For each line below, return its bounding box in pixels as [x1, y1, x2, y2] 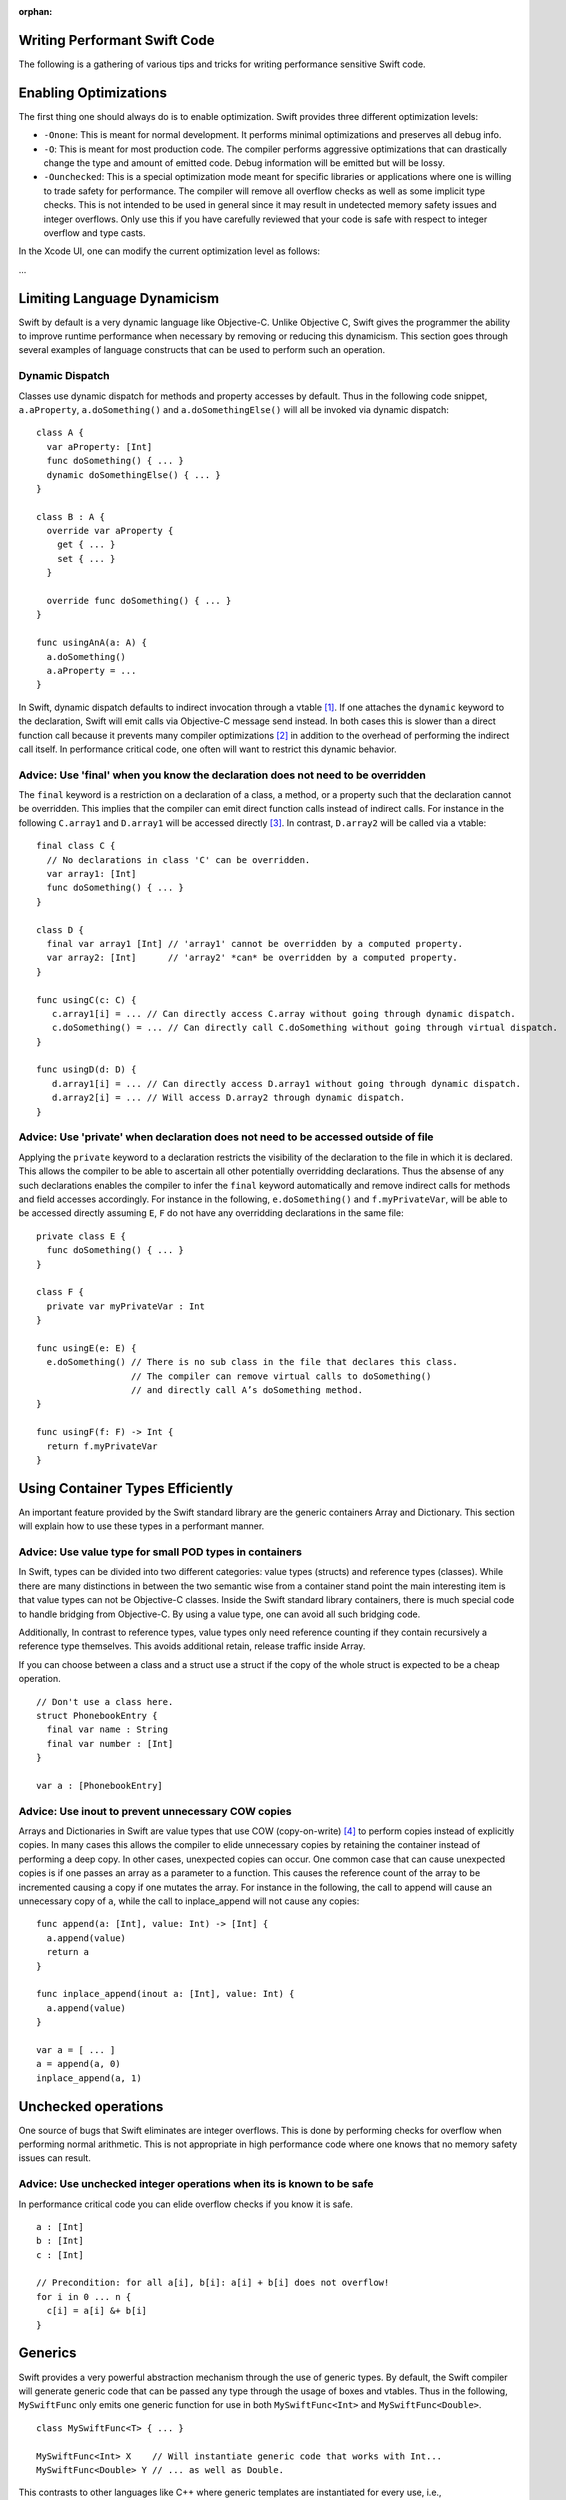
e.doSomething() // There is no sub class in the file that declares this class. [46, 1356, 459, 1368]
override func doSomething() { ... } [46, 595, 232, 607]
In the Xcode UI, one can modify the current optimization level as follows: [18, 245, 320, 257]
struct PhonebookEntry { [36, 1710, 158, 1721]
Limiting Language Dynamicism [18, 290, 220, 307]
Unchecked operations [18, 2098, 164, 2115]
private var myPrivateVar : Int [46, 1300, 205, 1312]
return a [46, 1946, 90, 1958]
